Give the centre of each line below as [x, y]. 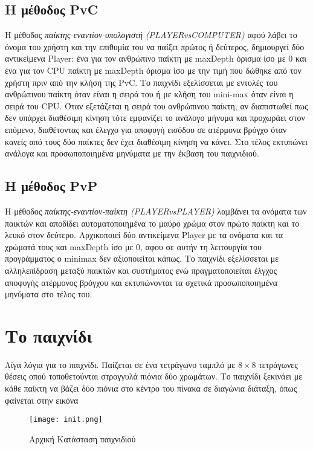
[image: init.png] [66, 420]
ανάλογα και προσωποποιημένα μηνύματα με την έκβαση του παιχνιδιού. [132, 153]
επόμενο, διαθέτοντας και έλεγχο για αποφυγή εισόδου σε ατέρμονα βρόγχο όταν [146, 129]
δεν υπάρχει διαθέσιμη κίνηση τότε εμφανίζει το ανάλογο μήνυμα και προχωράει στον [155, 118]
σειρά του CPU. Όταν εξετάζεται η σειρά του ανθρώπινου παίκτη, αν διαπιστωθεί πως [156, 105]
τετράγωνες [278, 364]
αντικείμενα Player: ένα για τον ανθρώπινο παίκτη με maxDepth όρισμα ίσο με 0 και [156, 58]
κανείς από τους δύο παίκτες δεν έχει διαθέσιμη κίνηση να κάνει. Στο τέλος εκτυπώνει [156, 141]
